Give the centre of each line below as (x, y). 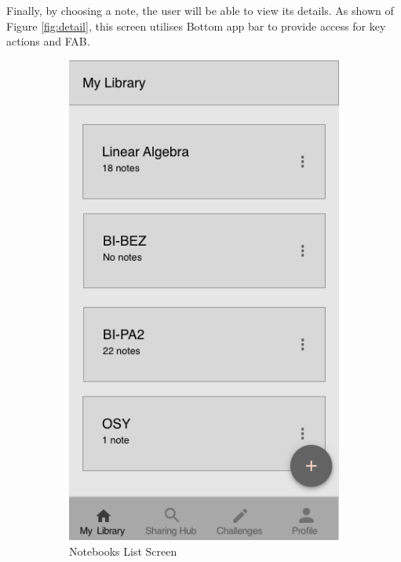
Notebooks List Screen (123, 551)
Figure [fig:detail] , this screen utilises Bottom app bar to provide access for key (196, 26)
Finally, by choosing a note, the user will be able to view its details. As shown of (200, 10)
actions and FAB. (48, 41)
